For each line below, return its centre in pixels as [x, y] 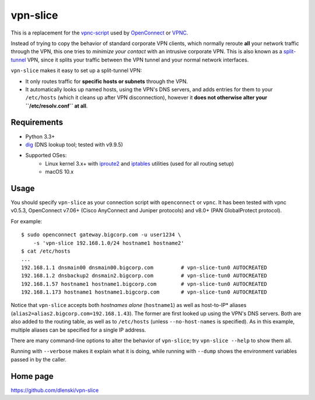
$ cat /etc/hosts [46, 251]
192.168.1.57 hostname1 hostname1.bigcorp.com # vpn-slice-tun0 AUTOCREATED [144, 284]
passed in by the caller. [39, 359]
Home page [32, 376]
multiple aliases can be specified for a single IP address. [78, 330]
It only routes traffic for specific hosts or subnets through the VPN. [107, 81]
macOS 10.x [60, 172]
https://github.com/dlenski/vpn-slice [55, 390]
